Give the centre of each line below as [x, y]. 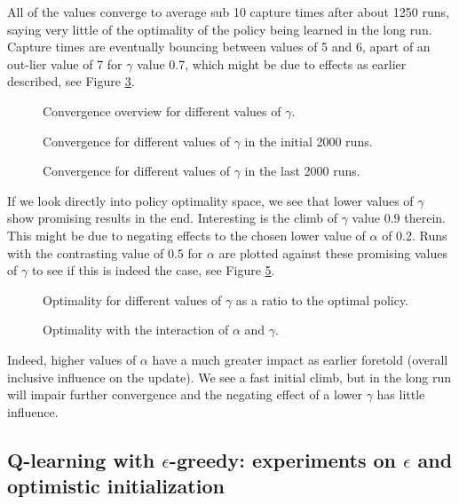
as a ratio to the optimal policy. [322, 299]
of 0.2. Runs [415, 235]
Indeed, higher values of [72, 359]
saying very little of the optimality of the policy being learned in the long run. [220, 29]
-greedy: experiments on [282, 459]
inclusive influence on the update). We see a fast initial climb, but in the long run [229, 377]
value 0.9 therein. [399, 218]
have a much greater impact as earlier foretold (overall [300, 359]
